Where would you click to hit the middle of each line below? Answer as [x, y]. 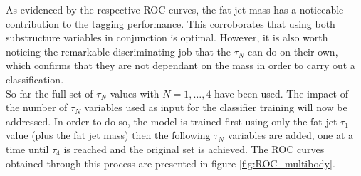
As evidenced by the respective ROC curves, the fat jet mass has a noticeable [175, 9]
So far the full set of [49, 93]
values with [135, 93]
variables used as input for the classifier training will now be [216, 107]
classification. [35, 79]
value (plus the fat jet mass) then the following [108, 135]
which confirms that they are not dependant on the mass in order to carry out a [180, 65]
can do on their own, [293, 51]
